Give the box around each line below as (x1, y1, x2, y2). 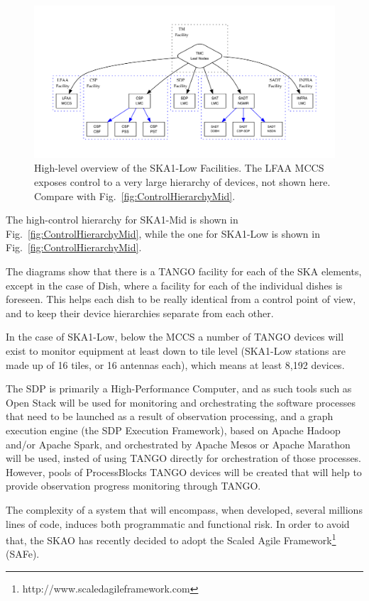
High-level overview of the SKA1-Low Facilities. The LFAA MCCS (34, 160, 324, 175)
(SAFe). (6, 546, 40, 561)
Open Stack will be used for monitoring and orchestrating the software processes (6, 395, 356, 409)
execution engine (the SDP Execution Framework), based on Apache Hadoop (6, 422, 341, 437)
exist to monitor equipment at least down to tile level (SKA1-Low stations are (6, 343, 346, 358)
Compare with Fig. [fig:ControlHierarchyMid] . (34, 188, 236, 203)
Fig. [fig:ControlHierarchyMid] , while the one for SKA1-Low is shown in (6, 226, 320, 241)
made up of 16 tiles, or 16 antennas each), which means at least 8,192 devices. (6, 357, 345, 372)
